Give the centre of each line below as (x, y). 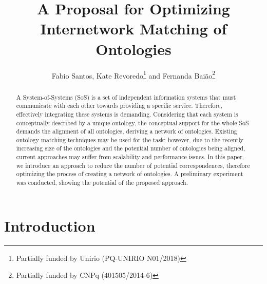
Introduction (50, 225)
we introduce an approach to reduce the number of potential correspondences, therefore (133, 165)
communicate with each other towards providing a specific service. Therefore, (119, 106)
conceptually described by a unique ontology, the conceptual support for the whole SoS (132, 122)
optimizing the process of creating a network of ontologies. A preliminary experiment (130, 174)
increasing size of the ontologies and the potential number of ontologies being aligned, (131, 148)
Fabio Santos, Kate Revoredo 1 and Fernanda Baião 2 (133, 74)
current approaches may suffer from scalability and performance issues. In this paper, (130, 157)
